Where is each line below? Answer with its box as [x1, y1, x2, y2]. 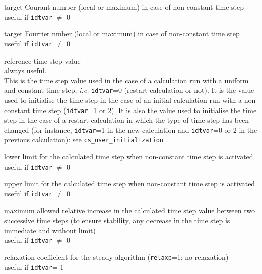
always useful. [4, 65, 47, 76]
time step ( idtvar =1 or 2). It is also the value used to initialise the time [32, 104, 257, 115]
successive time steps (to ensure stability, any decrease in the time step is [4, 215, 230, 226]
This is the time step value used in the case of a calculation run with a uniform [4, 75, 249, 85]
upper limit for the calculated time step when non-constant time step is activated [4, 178, 255, 189]
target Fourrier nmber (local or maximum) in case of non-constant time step [4, 28, 240, 39]
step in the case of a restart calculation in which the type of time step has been [4, 115, 249, 125]
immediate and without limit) [4, 225, 96, 235]
